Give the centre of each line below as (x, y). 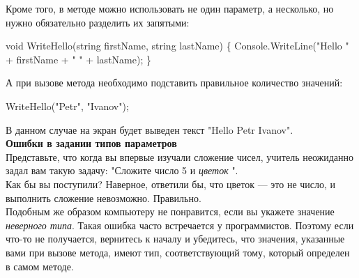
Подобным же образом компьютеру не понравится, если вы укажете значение (170, 211)
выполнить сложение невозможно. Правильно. (104, 198)
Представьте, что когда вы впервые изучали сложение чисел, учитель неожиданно (180, 156)
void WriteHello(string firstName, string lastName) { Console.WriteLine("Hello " (177, 46)
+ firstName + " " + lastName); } (78, 59)
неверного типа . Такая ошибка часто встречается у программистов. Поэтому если (180, 225)
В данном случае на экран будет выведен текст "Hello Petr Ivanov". (150, 129)
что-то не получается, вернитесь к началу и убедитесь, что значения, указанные (175, 239)
